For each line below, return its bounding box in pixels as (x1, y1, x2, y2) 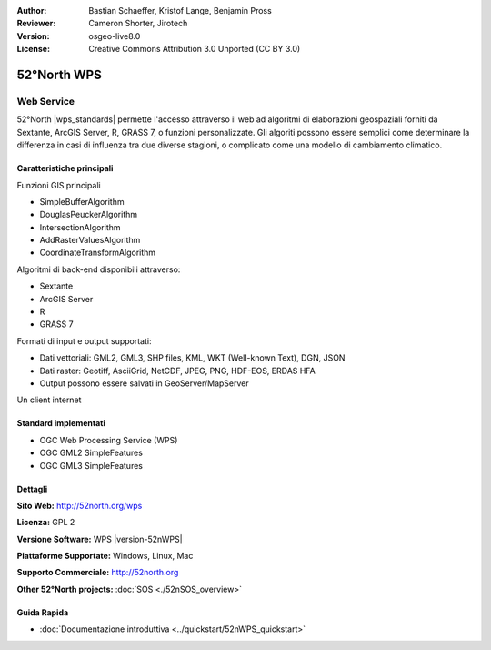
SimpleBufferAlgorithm (39, 196, 125, 207)
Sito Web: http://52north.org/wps (16, 500, 143, 511)
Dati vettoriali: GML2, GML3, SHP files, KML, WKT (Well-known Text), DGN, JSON (39, 352, 346, 363)
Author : (16, 5, 47, 15)
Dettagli (16, 483, 48, 494)
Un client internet (16, 394, 82, 405)
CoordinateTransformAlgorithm (39, 247, 156, 259)
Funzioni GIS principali (16, 179, 101, 190)
